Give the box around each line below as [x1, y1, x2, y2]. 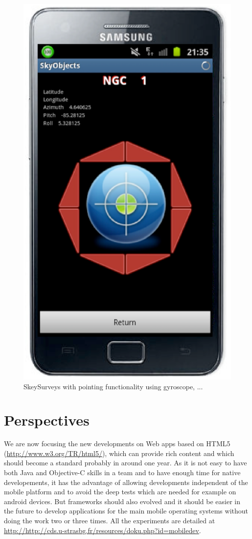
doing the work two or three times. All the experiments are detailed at [4, 515, 215, 526]
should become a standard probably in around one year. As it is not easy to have [4, 458, 247, 468]
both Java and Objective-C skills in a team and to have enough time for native [4, 467, 241, 478]
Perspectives [4, 410, 90, 430]
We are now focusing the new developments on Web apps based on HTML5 [4, 438, 230, 449]
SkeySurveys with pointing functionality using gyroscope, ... [23, 381, 203, 391]
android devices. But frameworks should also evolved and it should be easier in [4, 496, 241, 506]
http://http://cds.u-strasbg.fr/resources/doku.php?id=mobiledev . [4, 525, 201, 535]
